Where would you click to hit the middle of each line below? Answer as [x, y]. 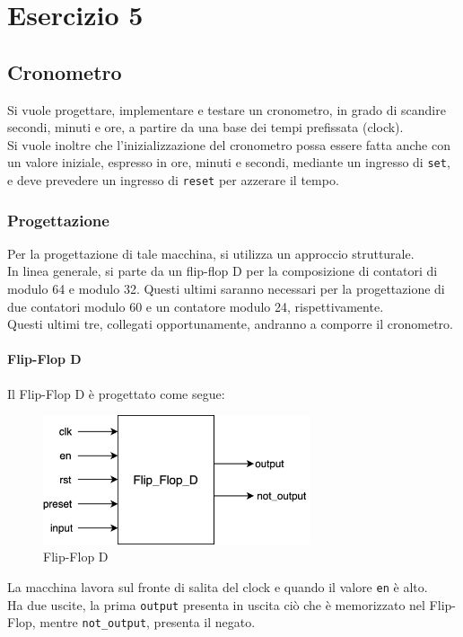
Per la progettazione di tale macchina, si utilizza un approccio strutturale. [211, 253]
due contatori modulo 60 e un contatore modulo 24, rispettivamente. [196, 306]
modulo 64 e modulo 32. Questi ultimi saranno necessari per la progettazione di [226, 289]
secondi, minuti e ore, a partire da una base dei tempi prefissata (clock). [205, 127]
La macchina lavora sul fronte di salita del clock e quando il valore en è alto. [218, 586]
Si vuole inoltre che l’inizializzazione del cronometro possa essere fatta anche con [229, 144]
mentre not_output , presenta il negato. [148, 622]
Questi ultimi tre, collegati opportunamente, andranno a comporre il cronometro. [230, 324]
